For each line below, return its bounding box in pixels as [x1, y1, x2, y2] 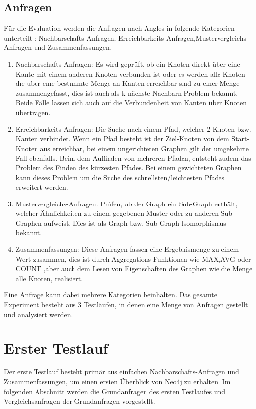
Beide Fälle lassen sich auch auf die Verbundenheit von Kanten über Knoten [15, 97, 247, 108]
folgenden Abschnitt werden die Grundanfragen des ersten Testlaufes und [4, 386, 226, 396]
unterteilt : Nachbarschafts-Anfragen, [4, 32, 116, 42]
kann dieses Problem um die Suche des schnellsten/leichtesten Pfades [15, 172, 225, 182]
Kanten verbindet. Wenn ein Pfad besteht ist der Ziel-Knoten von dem [15, 133, 229, 144]
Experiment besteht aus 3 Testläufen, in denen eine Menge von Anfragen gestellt [4, 299, 248, 310]
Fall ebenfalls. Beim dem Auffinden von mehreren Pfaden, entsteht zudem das [15, 153, 251, 163]
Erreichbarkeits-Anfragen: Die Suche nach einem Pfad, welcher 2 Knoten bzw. [15, 123, 251, 134]
